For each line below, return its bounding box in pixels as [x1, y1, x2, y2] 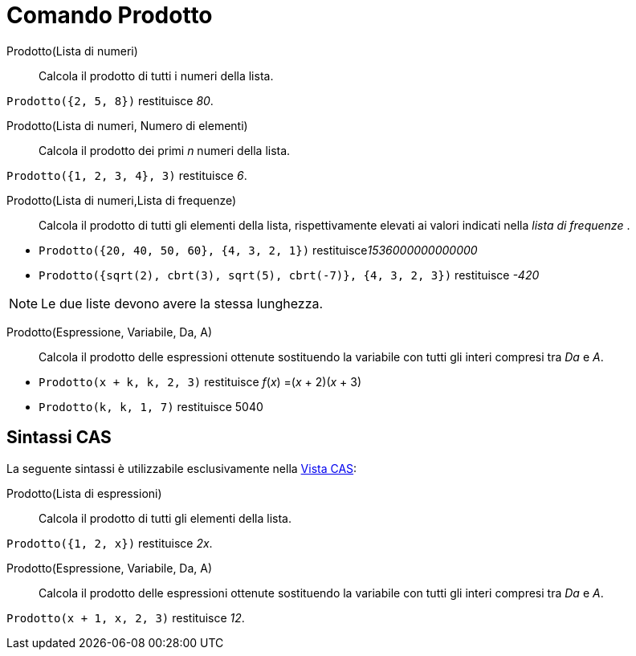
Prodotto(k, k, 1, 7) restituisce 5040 [39, 399, 263, 414]
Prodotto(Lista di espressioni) [6, 486, 162, 500]
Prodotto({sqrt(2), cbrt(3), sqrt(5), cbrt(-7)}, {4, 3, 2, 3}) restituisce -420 [39, 267, 540, 282]
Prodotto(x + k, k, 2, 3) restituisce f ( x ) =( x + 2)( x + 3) [39, 374, 362, 389]
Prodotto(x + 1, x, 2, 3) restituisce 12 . [6, 610, 245, 625]
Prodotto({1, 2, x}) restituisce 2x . [6, 536, 213, 550]
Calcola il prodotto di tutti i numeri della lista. [39, 68, 274, 83]
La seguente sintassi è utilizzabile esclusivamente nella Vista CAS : [6, 461, 357, 475]
